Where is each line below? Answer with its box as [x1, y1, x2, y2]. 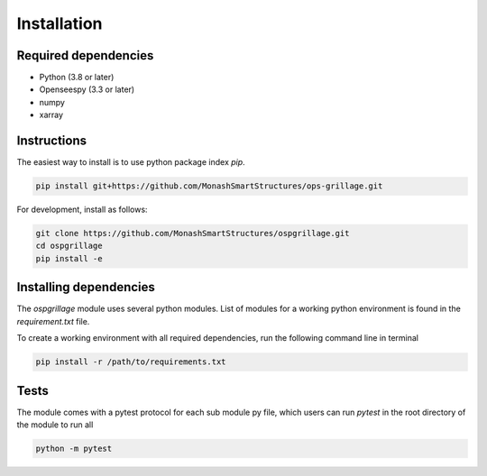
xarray [39, 109, 63, 121]
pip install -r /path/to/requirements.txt [35, 357, 226, 367]
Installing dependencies [16, 279, 155, 295]
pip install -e [35, 253, 103, 263]
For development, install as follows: [16, 204, 148, 215]
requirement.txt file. [16, 316, 90, 326]
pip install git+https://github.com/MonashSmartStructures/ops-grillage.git [35, 181, 383, 191]
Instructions [16, 133, 87, 149]
